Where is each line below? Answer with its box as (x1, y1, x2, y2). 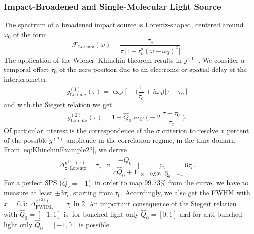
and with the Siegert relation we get (4, 99, 112, 110)
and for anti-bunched (179, 209, 242, 219)
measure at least (4, 187, 53, 198)
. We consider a (198, 54, 245, 65)
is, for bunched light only (63, 209, 139, 219)
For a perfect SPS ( (4, 177, 62, 187)
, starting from (69, 187, 113, 198)
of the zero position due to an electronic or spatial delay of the (59, 64, 247, 74)
